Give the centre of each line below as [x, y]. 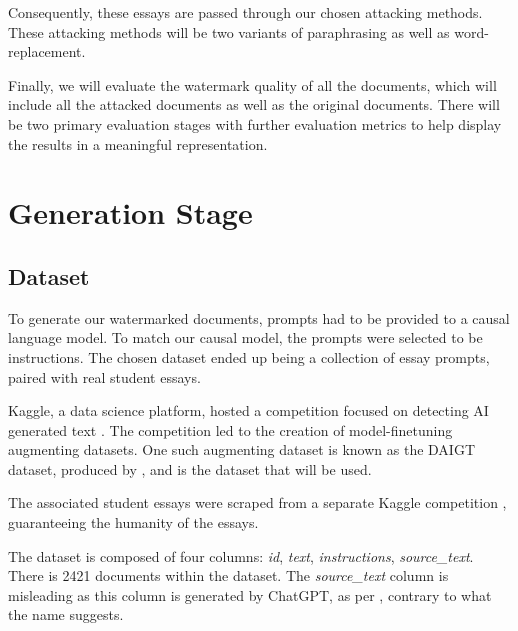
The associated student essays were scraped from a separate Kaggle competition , [257, 502]
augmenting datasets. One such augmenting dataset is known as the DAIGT [241, 449]
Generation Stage [130, 212]
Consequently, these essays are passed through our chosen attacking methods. [245, 12]
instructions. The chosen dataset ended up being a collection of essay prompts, [249, 356]
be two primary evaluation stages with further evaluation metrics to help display [255, 123]
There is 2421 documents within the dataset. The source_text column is [228, 575]
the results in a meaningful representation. [138, 143]
